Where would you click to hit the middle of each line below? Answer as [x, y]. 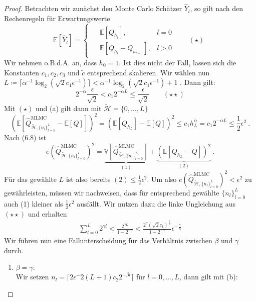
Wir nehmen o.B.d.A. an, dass [51, 62]
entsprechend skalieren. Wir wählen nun [148, 72]
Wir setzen [32, 277]
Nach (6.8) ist [25, 137]
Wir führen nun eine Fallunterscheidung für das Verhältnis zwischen [108, 240]
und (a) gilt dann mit [68, 108]
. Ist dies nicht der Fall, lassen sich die [178, 62]
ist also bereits [88, 179]
